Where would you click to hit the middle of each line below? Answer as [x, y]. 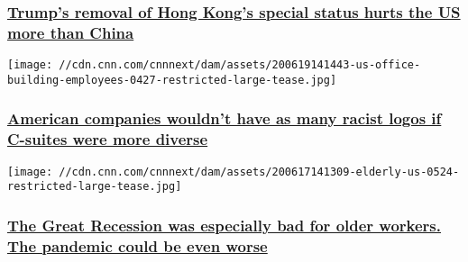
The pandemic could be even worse [138, 245]
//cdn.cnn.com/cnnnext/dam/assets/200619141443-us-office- [240, 65]
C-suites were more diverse [108, 139]
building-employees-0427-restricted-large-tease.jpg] [172, 80]
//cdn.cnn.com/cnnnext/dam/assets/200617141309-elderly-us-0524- [259, 172]
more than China [71, 32]
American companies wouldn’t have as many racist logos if [225, 118]
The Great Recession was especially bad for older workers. [225, 225]
